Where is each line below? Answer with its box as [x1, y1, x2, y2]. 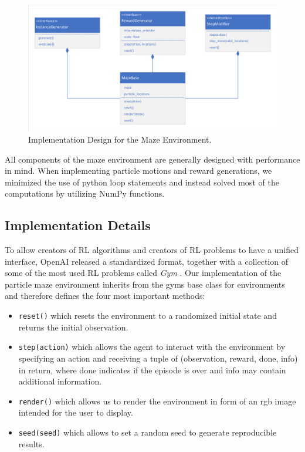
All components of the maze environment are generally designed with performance [5, 153, 300, 165]
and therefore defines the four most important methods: [5, 289, 205, 302]
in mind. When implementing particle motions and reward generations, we [5, 164, 272, 177]
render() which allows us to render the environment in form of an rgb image [18, 394, 296, 407]
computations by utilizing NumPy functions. [5, 187, 165, 200]
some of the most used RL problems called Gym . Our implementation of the [5, 267, 282, 279]
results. [18, 437, 45, 450]
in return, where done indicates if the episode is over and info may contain [18, 363, 286, 376]
